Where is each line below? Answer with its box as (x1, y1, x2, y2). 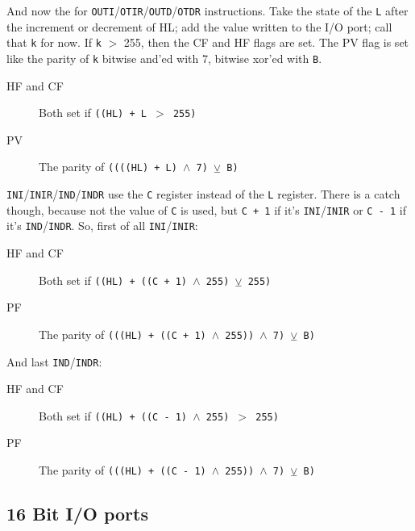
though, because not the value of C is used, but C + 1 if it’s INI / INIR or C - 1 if (6, 201, 406, 218)
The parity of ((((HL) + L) (39, 158, 177, 175)
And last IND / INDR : (6, 353, 102, 370)
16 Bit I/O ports (6, 501, 148, 526)
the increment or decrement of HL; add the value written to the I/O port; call (6, 18, 392, 35)
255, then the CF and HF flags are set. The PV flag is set (123, 34, 409, 51)
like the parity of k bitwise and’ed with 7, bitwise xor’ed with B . (6, 49, 322, 66)
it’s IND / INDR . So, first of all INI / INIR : (6, 217, 198, 234)
